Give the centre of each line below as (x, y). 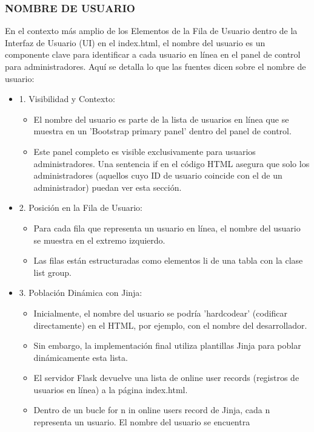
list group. (52, 272)
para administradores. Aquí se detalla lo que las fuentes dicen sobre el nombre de (155, 66)
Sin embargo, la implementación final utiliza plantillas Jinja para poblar (167, 345)
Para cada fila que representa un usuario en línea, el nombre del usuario (167, 228)
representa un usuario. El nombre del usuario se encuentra (142, 422)
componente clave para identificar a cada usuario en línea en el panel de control (153, 54)
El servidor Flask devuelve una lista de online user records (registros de (166, 378)
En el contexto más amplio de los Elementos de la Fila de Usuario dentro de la (151, 31)
